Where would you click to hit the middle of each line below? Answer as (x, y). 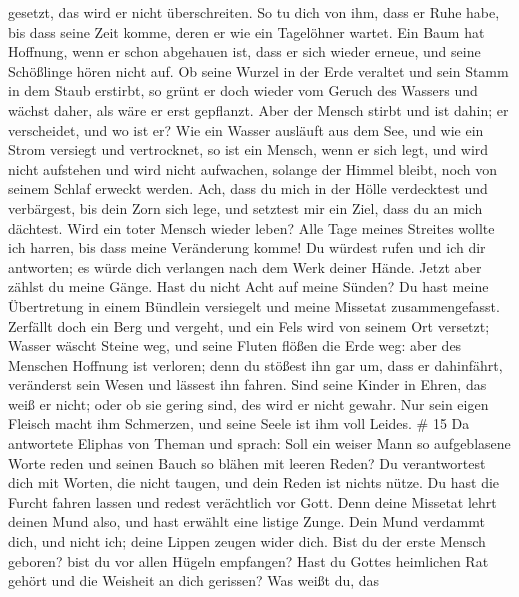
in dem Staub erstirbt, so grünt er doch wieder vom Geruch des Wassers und (243, 90)
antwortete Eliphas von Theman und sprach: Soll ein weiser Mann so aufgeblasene (259, 443)
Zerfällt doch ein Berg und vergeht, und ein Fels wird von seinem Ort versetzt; (249, 325)
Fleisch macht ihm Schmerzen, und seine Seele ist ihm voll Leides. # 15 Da (239, 423)
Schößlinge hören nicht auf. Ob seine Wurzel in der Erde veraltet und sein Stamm (258, 70)
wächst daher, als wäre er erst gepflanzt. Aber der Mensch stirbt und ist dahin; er (258, 109)
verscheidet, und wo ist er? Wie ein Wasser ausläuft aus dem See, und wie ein (246, 129)
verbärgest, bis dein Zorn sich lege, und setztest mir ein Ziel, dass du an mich (245, 207)
